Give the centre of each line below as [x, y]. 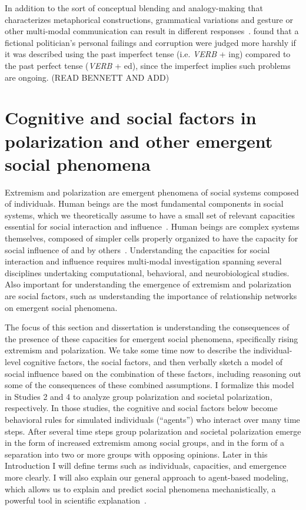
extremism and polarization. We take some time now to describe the [128, 350]
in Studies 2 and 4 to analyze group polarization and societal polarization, [139, 396]
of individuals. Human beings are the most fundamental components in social [144, 203]
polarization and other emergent [139, 140]
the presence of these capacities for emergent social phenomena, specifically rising [152, 338]
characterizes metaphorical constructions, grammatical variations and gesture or [149, 19]
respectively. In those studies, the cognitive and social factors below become [141, 408]
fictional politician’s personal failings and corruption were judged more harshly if [150, 42]
